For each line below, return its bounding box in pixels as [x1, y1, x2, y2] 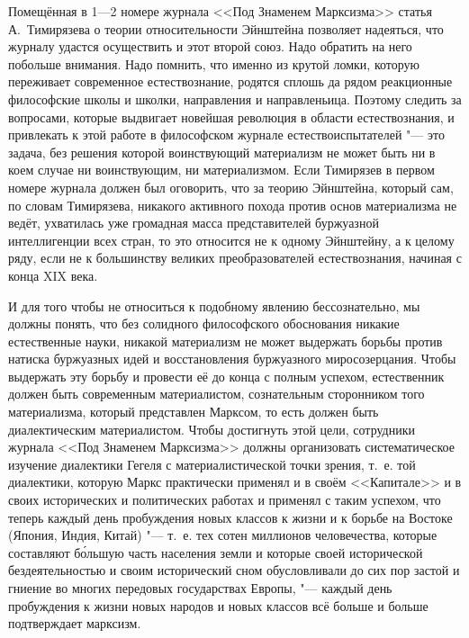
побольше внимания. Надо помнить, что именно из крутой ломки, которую [8, 54, 420, 73]
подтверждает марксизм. [8, 614, 141, 633]
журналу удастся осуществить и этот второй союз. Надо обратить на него [8, 37, 412, 56]
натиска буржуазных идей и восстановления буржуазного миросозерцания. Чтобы [8, 349, 456, 368]
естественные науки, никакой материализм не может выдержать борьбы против [8, 331, 443, 350]
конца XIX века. [8, 265, 98, 284]
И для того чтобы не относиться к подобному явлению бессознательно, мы [8, 296, 420, 315]
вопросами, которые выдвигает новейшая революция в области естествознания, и [8, 107, 455, 126]
